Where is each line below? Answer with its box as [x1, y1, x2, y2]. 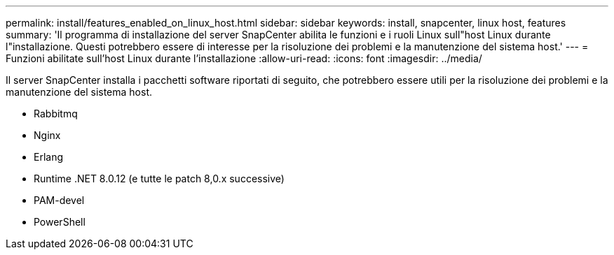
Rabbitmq [34, 108, 78, 119]
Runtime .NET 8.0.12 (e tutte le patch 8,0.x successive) [34, 173, 285, 184]
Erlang [34, 151, 64, 163]
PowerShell [34, 216, 86, 228]
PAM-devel [34, 194, 85, 206]
